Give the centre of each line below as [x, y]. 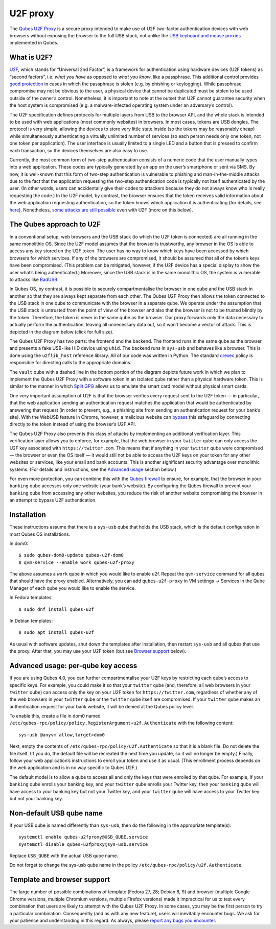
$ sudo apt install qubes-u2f [56, 633]
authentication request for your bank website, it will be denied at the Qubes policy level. [102, 706]
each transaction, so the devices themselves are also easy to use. [79, 150]
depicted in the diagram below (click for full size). [62, 331]
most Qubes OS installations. [40, 534]
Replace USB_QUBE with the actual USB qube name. [64, 856]
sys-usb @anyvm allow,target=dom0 [62, 735]
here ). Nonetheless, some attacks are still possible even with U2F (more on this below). [101, 210]
